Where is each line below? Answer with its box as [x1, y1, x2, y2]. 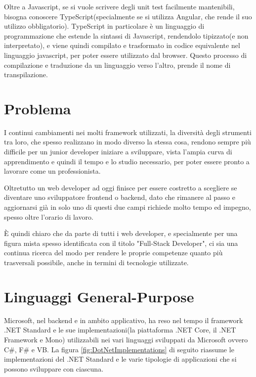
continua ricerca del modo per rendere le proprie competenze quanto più [4, 247, 223, 258]
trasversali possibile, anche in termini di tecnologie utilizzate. [4, 257, 189, 267]
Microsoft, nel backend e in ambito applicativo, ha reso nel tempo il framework [4, 315, 243, 325]
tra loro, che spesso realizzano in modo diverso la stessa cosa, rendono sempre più [4, 137, 251, 147]
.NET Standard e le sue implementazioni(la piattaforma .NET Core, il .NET [4, 325, 236, 335]
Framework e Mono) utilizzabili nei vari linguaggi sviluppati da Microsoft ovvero [4, 334, 248, 344]
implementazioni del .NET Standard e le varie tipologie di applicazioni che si [4, 354, 237, 364]
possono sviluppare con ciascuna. [4, 363, 104, 374]
